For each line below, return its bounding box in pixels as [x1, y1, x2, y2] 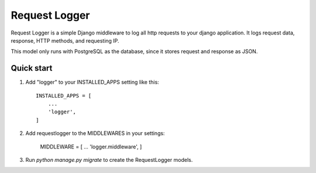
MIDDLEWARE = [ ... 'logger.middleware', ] [40, 143, 142, 150]
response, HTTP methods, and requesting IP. [11, 37, 119, 44]
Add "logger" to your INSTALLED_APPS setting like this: [25, 79, 159, 86]
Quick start [11, 63, 53, 73]
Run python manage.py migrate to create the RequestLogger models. [25, 156, 193, 163]
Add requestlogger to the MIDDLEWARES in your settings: [25, 130, 165, 137]
